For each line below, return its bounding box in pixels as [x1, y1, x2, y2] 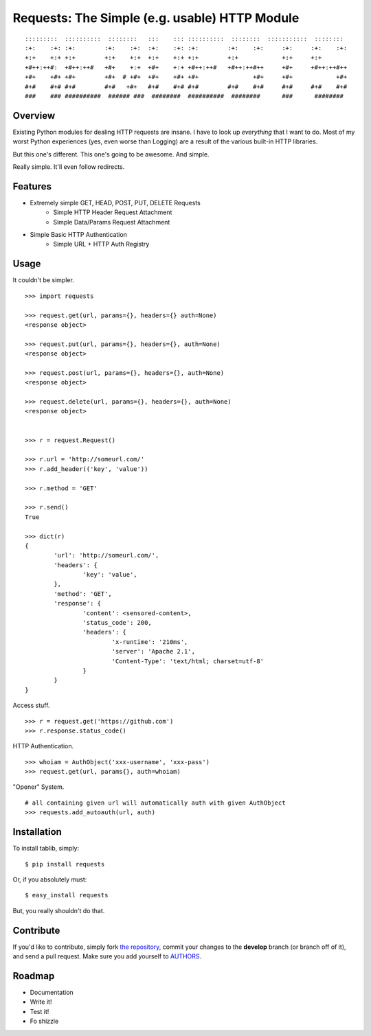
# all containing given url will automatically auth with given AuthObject [25, 798, 286, 807]
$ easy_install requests [25, 891, 109, 899]
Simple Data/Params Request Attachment [53, 218, 170, 226]
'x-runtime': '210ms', [111, 638, 188, 645]
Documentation [30, 988, 74, 996]
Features [12, 181, 52, 192]
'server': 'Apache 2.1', [111, 647, 196, 656]
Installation [12, 826, 62, 838]
